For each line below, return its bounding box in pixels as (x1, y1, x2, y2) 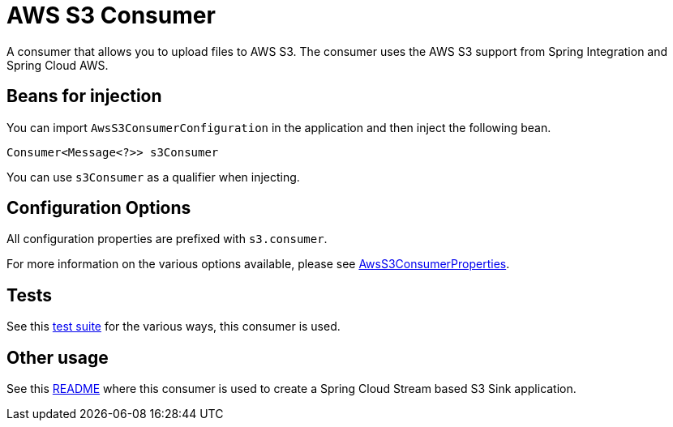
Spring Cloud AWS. (6, 58, 109, 72)
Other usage (6, 347, 109, 368)
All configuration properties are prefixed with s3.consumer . (6, 232, 328, 246)
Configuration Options (6, 198, 191, 219)
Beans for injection (6, 86, 162, 107)
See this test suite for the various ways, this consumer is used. (6, 319, 341, 334)
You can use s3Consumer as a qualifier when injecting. (6, 169, 300, 184)
